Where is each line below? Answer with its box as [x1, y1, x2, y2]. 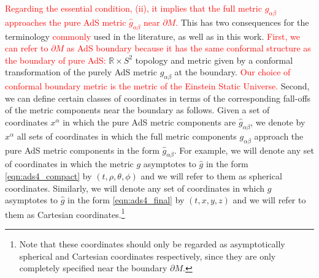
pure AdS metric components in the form [5, 143, 159, 156]
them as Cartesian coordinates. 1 [5, 206, 125, 220]
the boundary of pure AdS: [5, 53, 106, 66]
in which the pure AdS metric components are [63, 115, 236, 128]
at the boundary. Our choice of [174, 66, 291, 78]
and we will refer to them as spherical [140, 169, 282, 182]
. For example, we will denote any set [174, 143, 314, 156]
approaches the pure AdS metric [5, 15, 126, 28]
